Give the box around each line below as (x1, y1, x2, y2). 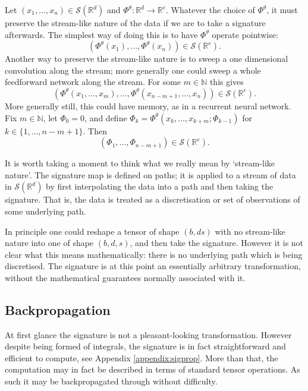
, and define (84, 111, 127, 124)
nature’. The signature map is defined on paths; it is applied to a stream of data (5, 168, 296, 181)
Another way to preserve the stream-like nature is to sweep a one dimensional (5, 52, 288, 65)
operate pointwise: (212, 28, 278, 40)
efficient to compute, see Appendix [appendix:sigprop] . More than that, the (5, 351, 278, 364)
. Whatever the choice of (166, 4, 255, 15)
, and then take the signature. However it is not (130, 237, 304, 249)
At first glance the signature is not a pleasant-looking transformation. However (5, 328, 292, 340)
